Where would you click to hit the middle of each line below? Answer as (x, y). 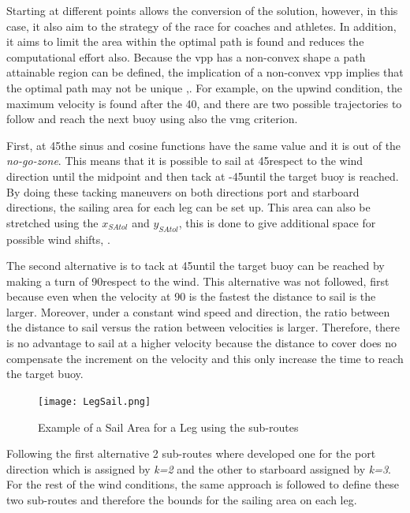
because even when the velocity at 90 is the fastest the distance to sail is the (191, 296)
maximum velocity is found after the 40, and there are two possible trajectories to (204, 103)
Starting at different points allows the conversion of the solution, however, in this (202, 10)
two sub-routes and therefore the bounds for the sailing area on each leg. (182, 499)
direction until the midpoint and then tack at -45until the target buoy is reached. (203, 176)
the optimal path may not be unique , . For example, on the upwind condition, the (204, 87)
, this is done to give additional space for (277, 222)
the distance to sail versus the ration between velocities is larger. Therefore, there (203, 327)
